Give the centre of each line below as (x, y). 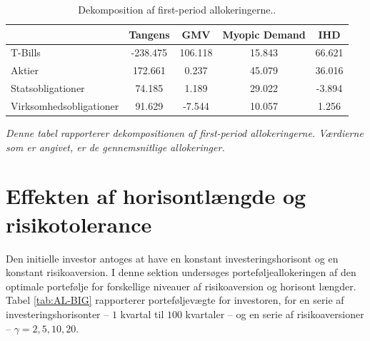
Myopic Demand (264, 34)
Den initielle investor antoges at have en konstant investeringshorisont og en (172, 258)
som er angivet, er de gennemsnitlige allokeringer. (115, 147)
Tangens (149, 34)
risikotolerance (79, 224)
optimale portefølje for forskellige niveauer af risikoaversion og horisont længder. (181, 286)
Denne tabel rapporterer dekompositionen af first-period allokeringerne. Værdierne (185, 133)
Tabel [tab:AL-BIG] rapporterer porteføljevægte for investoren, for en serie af (175, 300)
